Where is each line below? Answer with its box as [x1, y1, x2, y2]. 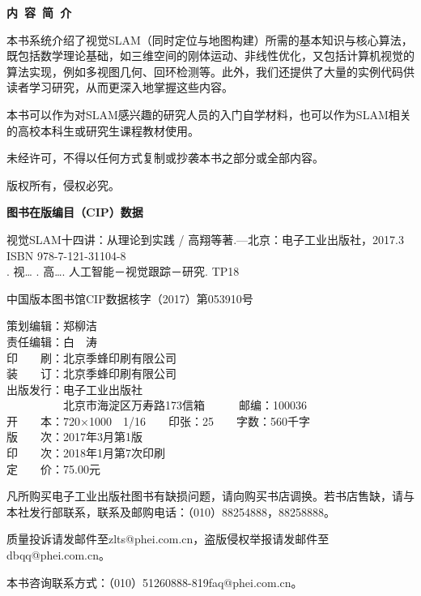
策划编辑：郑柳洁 [6, 317, 97, 334]
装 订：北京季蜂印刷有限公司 [6, 365, 176, 382]
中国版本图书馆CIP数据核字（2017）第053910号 [6, 289, 253, 307]
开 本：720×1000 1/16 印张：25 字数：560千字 [6, 412, 310, 429]
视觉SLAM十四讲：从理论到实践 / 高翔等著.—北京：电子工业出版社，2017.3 [6, 230, 404, 247]
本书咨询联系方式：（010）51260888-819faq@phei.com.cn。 [6, 573, 303, 590]
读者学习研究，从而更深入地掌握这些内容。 [6, 79, 233, 96]
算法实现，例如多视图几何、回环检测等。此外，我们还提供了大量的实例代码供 [6, 62, 415, 79]
